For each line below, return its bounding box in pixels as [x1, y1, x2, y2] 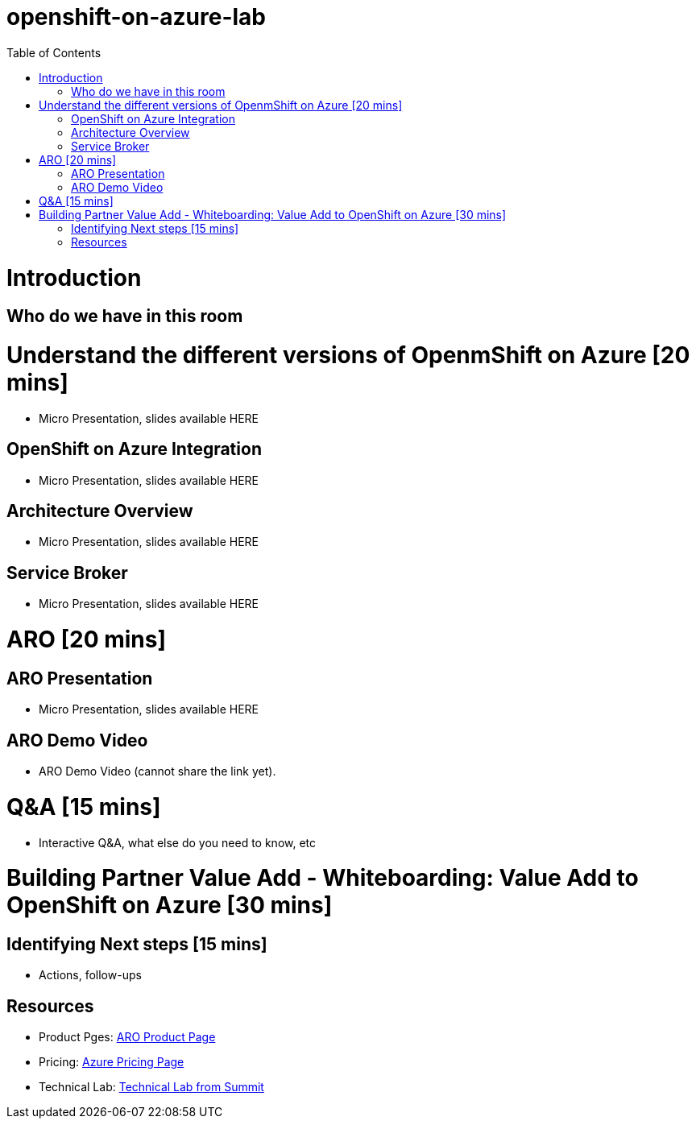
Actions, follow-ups [39, 968, 142, 982]
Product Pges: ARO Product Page [39, 1030, 216, 1044]
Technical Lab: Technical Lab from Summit [39, 1080, 264, 1094]
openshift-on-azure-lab [6, 3, 266, 31]
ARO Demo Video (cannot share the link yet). [39, 764, 276, 779]
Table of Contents [6, 45, 101, 60]
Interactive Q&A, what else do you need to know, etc [39, 835, 317, 850]
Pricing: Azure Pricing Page [39, 1055, 184, 1069]
